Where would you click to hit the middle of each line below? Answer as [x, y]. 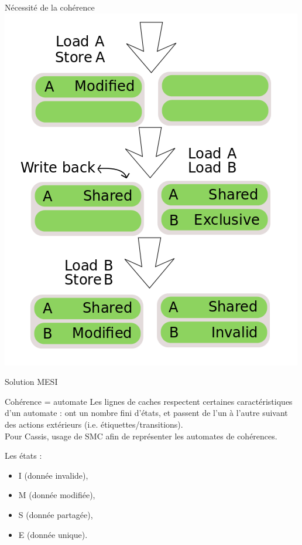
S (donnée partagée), [56, 514]
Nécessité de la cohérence [50, 7]
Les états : [23, 456]
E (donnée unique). [53, 534]
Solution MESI [31, 382]
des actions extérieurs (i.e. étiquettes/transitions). [94, 424]
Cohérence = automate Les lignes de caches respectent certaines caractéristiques [149, 401]
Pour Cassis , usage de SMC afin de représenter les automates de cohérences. [141, 436]
